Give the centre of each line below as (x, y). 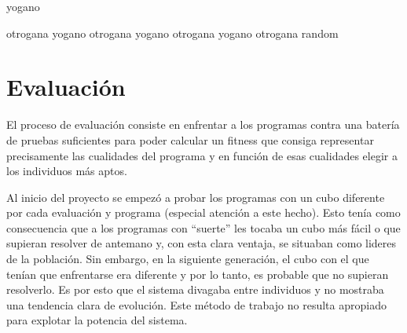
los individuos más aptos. (67, 171)
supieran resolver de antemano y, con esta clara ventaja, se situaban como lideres (202, 243)
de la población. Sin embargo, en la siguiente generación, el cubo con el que (188, 259)
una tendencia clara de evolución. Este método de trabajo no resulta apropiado (196, 304)
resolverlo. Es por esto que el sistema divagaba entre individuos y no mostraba (195, 289)
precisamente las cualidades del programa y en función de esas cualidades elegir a (202, 155)
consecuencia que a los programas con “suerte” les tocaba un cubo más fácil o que (203, 227)
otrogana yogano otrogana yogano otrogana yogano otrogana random (172, 33)
